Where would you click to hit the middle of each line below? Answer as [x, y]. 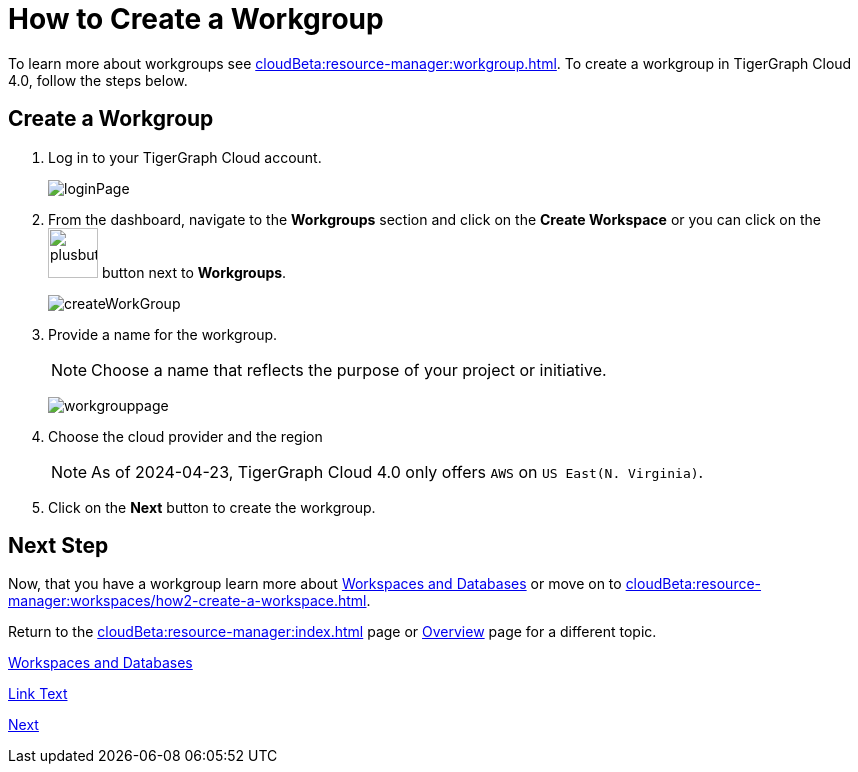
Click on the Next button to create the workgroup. [212, 507]
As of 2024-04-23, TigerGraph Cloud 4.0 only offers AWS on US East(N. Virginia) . [397, 471]
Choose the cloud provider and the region [185, 436]
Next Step [58, 546]
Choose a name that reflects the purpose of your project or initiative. [349, 369]
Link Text [38, 694]
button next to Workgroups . [194, 272]
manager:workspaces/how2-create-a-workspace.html [187, 601]
